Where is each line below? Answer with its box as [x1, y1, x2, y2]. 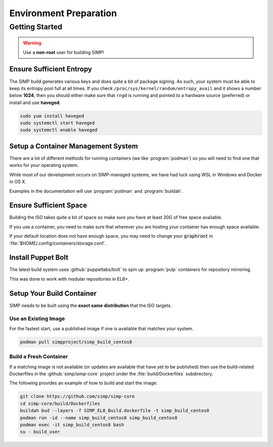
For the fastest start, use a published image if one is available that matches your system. [9, 325, 194, 331]
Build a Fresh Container [9, 353, 68, 360]
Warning [23, 40, 41, 46]
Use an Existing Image [9, 315, 65, 322]
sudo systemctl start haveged [20, 120, 95, 126]
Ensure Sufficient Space [9, 201, 87, 210]
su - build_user [20, 429, 61, 435]
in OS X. [9, 178, 26, 185]
